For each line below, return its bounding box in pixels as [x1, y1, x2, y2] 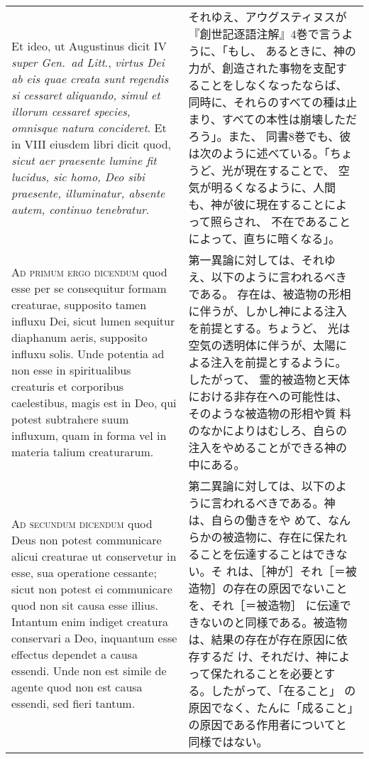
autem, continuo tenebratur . [11, 200, 150, 217]
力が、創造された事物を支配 [188, 60, 336, 76]
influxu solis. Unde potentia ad [11, 345, 165, 362]
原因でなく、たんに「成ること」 [188, 699, 353, 716]
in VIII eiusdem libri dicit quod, [11, 135, 172, 152]
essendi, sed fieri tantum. [11, 695, 136, 711]
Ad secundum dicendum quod [11, 515, 153, 532]
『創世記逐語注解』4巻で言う [188, 26, 342, 42]
